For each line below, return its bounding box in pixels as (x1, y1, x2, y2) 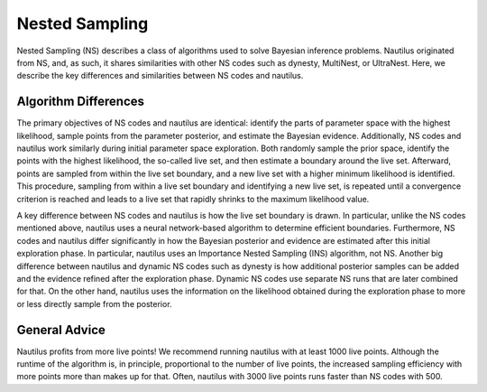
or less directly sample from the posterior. (16, 298, 172, 309)
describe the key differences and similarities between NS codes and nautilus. (16, 70, 304, 81)
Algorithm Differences (16, 94, 144, 109)
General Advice (16, 322, 106, 338)
